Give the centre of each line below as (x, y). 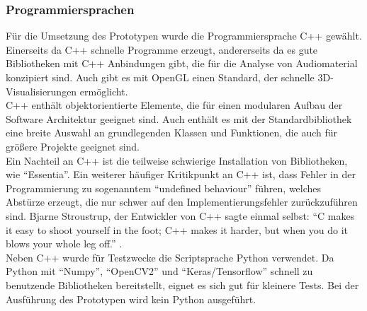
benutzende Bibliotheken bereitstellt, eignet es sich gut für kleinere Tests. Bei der (182, 284)
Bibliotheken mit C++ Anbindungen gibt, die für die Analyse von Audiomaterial (182, 63)
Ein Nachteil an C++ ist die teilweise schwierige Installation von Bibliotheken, (177, 160)
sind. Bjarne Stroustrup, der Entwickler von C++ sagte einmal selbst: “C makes (180, 215)
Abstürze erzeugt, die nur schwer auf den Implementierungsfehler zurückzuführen (182, 202)
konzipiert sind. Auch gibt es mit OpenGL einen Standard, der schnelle (160, 77)
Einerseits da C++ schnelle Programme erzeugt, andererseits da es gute (162, 49)
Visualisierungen (41, 91)
